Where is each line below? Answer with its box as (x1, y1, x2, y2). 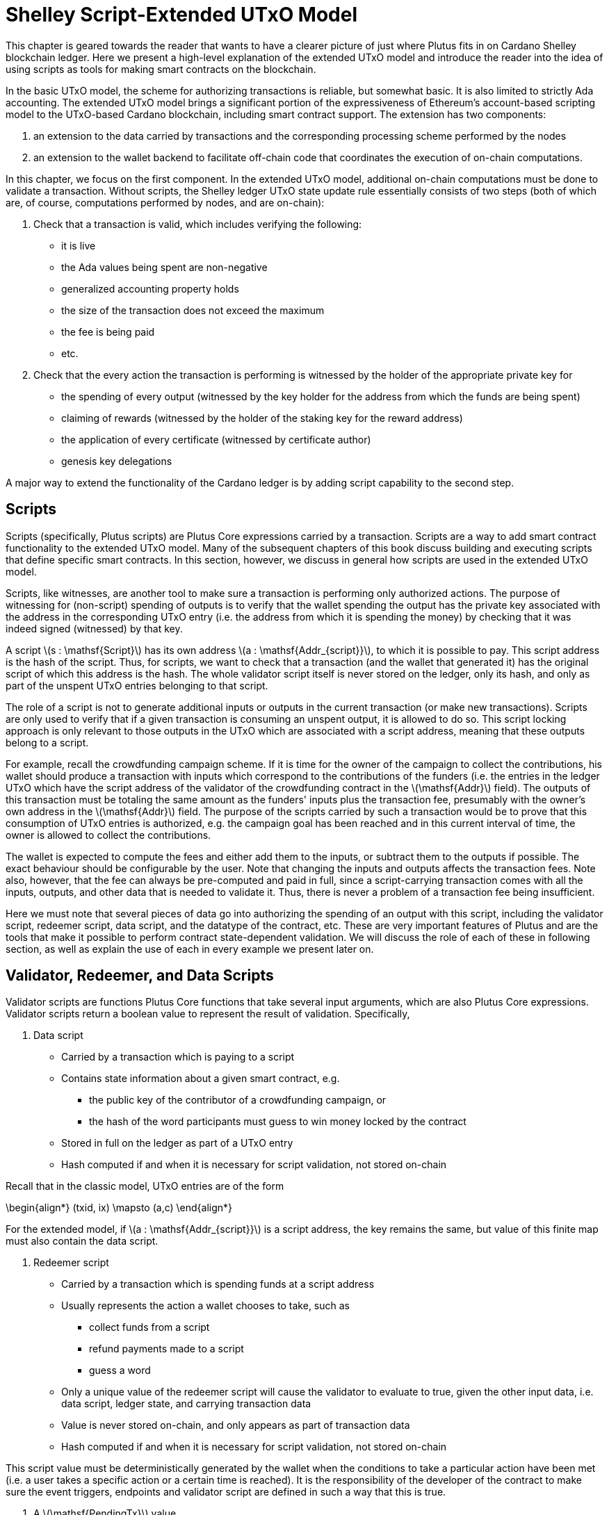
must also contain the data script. (6, 1235, 159, 1247)
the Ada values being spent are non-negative (61, 261, 268, 273)
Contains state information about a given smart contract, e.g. (61, 1072, 340, 1085)
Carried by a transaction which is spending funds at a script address (61, 1278, 375, 1291)
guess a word (89, 1364, 151, 1377)
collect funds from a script (89, 1321, 210, 1334)
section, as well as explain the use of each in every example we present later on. (6, 942, 374, 955)
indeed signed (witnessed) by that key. (6, 622, 183, 634)
